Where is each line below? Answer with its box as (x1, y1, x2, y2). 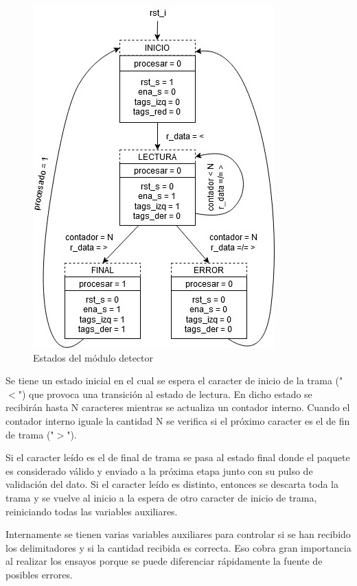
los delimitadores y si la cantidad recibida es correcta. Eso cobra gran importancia (5, 540, 352, 554)
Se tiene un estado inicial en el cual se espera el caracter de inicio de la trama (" (5, 373, 343, 388)
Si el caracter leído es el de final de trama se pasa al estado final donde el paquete (5, 450, 350, 465)
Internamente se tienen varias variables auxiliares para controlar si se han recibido (5, 527, 351, 541)
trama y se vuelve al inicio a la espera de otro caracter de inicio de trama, (5, 490, 317, 504)
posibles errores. (5, 567, 73, 581)
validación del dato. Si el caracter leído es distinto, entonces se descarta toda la (5, 477, 339, 491)
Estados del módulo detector (33, 350, 153, 364)
